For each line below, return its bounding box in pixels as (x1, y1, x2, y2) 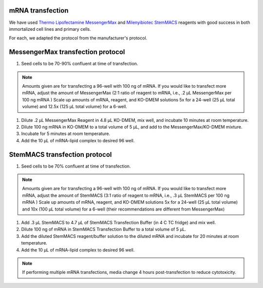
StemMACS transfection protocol (9, 150, 112, 158)
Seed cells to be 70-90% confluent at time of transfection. (21, 61, 138, 67)
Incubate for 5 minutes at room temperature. (21, 131, 111, 136)
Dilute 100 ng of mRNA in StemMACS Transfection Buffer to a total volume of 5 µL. (21, 227, 187, 232)
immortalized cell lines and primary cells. (9, 26, 91, 32)
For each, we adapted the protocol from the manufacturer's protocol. (9, 35, 148, 41)
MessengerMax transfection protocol (9, 48, 125, 56)
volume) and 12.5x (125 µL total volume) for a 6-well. (22, 104, 128, 110)
